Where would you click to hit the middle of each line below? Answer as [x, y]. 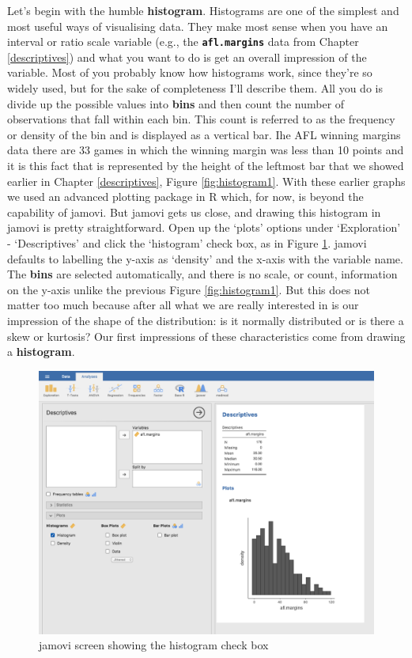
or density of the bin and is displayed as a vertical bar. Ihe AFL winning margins [204, 134]
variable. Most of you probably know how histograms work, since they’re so [190, 72]
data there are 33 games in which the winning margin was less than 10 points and [206, 150]
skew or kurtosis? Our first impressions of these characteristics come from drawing [206, 336]
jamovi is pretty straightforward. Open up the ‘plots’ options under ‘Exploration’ [204, 227]
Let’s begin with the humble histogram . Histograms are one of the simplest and [203, 10]
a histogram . [41, 352]
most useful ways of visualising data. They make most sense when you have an [198, 26]
